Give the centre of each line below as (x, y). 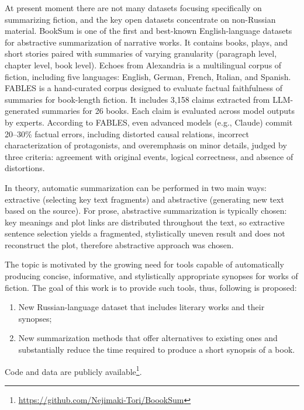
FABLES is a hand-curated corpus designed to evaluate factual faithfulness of (144, 88)
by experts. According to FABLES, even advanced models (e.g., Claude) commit (149, 122)
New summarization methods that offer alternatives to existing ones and (148, 338)
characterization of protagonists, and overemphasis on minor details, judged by (146, 145)
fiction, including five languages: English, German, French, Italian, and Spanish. (148, 76)
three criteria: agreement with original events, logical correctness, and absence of (149, 156)
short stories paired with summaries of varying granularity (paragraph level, (141, 53)
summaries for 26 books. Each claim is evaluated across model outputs (168, 111)
